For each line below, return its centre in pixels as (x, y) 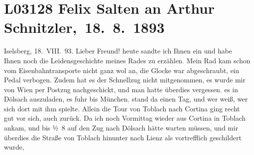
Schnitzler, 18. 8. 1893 (84, 27)
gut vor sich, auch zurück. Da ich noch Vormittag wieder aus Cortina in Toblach (125, 118)
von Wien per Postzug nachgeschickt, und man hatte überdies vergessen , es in (121, 89)
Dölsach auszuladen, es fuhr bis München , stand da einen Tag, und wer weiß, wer (126, 99)
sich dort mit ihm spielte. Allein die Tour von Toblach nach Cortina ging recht (122, 108)
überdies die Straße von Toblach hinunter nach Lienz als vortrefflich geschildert (123, 137)
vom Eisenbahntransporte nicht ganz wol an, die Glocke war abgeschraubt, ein (122, 70)
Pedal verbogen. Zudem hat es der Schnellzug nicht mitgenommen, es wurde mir (125, 80)
